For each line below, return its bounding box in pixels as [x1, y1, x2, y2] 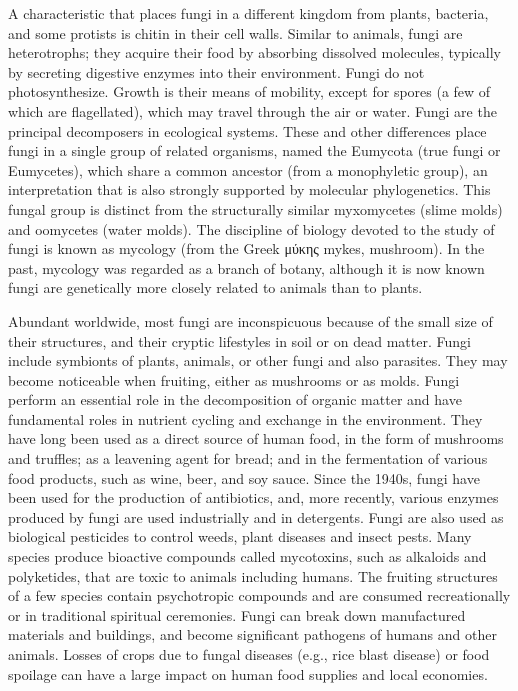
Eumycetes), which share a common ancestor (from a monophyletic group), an [8, 159, 488, 180]
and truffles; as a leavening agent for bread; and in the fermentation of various [8, 448, 488, 469]
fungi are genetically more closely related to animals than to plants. [8, 277, 423, 298]
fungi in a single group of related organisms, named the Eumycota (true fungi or [8, 140, 501, 161]
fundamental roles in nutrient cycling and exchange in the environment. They [8, 408, 483, 429]
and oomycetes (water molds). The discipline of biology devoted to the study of [8, 218, 495, 239]
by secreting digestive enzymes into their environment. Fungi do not [8, 61, 425, 82]
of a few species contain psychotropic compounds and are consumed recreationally [8, 585, 511, 606]
